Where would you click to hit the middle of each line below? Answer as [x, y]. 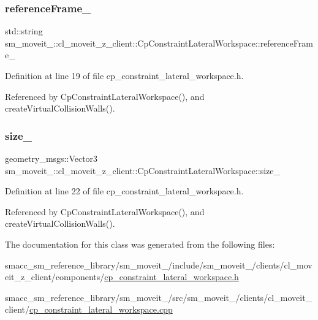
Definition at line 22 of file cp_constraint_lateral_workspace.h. [124, 191]
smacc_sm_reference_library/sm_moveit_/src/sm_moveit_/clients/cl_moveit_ [159, 297]
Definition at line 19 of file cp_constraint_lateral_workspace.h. [124, 75]
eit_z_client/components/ [55, 277]
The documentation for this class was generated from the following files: [140, 244]
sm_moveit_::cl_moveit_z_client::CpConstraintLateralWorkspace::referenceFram [159, 43]
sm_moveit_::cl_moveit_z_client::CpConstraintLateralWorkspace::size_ [142, 170]
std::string [24, 31]
